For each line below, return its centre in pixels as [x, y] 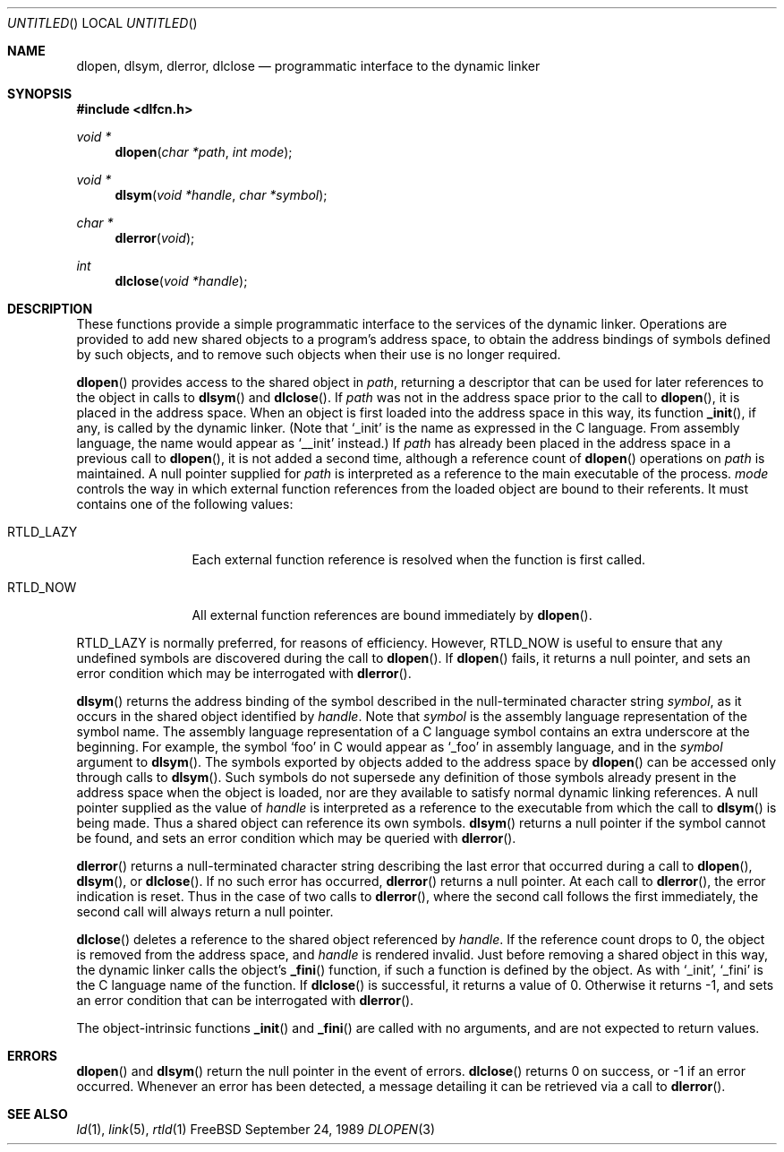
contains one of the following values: [185, 504]
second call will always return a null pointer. [205, 911]
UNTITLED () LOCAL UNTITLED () [102, 23]
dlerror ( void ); [155, 238]
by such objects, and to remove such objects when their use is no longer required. [319, 354]
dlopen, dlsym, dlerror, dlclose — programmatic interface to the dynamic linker [308, 66]
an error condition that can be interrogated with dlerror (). [245, 1000]
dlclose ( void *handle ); [181, 281]
